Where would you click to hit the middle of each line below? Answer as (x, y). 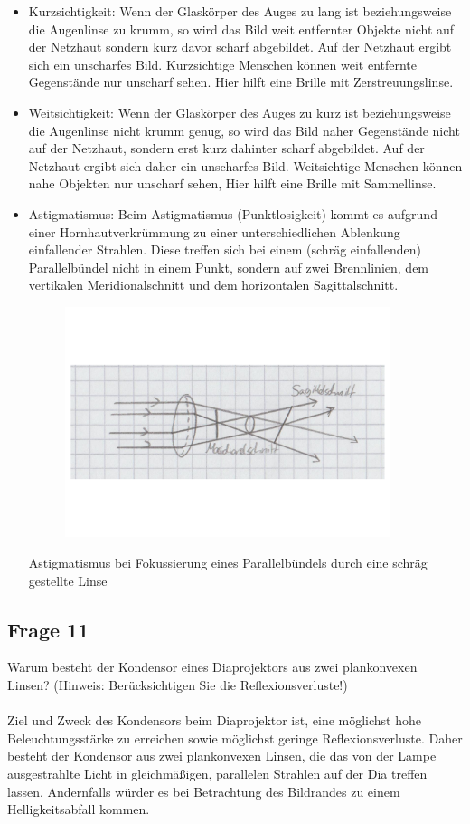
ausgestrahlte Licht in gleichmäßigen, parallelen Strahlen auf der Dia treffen (217, 773)
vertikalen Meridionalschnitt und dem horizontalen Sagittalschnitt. (213, 285)
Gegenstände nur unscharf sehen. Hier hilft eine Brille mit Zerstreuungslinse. (241, 82)
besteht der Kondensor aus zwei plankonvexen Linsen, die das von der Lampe (222, 756)
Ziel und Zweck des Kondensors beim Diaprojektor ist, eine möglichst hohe (215, 720)
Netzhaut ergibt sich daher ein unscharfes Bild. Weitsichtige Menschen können (245, 165)
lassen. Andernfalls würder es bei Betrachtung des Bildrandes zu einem (204, 791)
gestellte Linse (68, 580)
